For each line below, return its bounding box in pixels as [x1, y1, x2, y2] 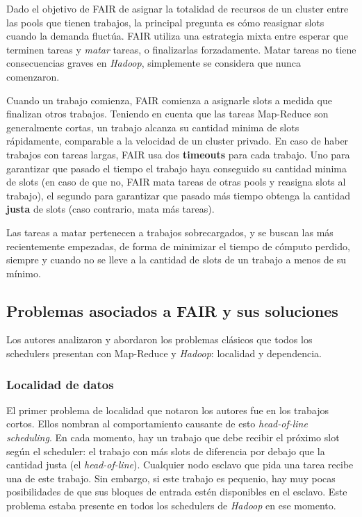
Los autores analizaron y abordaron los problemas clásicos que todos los [6, 332, 313, 347]
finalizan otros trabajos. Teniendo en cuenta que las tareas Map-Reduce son [6, 106, 329, 121]
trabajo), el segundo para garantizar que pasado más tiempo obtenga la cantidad [6, 188, 351, 202]
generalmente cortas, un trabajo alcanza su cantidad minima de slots [6, 120, 299, 134]
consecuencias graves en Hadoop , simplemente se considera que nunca [6, 56, 301, 70]
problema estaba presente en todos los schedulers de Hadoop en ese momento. [6, 498, 336, 513]
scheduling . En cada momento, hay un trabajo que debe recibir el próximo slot [6, 430, 340, 445]
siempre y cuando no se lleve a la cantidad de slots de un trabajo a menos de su [6, 252, 346, 267]
